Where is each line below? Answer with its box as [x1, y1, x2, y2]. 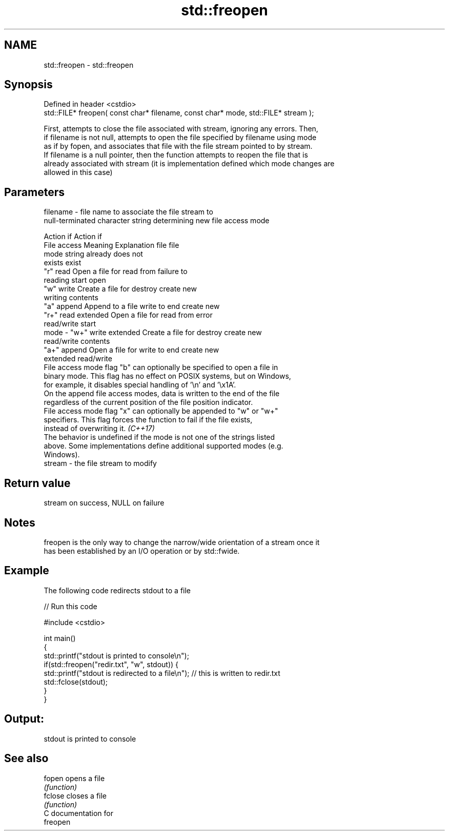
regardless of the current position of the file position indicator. [44, 398, 253, 407]
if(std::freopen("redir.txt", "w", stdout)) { [44, 659, 179, 669]
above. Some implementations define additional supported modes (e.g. [44, 441, 283, 451]
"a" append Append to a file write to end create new [44, 302, 220, 311]
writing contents [44, 293, 98, 302]
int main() [44, 633, 76, 643]
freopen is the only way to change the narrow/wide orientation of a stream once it [44, 537, 320, 547]
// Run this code [44, 601, 97, 611]
